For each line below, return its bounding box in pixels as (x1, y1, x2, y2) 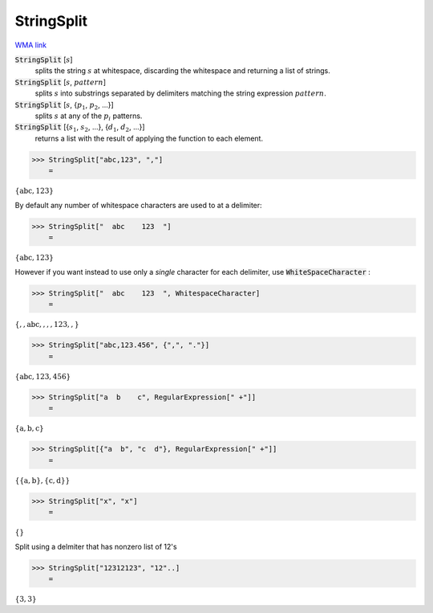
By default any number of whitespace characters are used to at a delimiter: (14, 200, 262, 210)
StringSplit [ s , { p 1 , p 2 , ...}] (14, 100, 114, 112)
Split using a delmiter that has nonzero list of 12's (14, 541, 177, 551)
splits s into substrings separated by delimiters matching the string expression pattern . (34, 88, 326, 98)
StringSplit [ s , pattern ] (14, 77, 107, 87)
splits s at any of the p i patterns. (34, 111, 143, 122)
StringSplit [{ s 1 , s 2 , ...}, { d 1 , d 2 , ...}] (14, 122, 145, 134)
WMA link (14, 40, 47, 50)
